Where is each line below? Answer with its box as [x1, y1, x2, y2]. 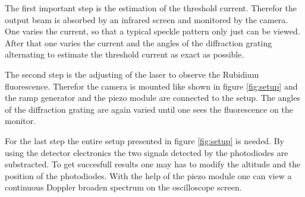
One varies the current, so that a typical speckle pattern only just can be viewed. [5, 25, 300, 37]
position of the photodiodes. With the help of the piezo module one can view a [5, 169, 292, 182]
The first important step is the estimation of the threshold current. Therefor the [5, 2, 297, 14]
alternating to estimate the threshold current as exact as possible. [5, 48, 244, 61]
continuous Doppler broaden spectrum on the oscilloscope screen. [5, 181, 242, 193]
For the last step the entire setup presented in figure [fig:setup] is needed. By [5, 134, 285, 147]
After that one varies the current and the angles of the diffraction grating [5, 36, 272, 49]
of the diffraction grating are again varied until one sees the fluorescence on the [5, 103, 293, 115]
